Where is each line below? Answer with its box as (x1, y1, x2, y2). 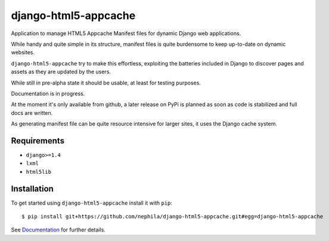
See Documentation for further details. (11, 226, 105, 233)
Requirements (11, 136, 65, 146)
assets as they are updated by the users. (11, 68, 111, 76)
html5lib (26, 168, 52, 175)
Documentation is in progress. (11, 90, 85, 97)
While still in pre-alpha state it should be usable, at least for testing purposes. (11, 79, 201, 86)
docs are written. (11, 109, 53, 116)
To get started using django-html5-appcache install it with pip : (11, 199, 173, 206)
